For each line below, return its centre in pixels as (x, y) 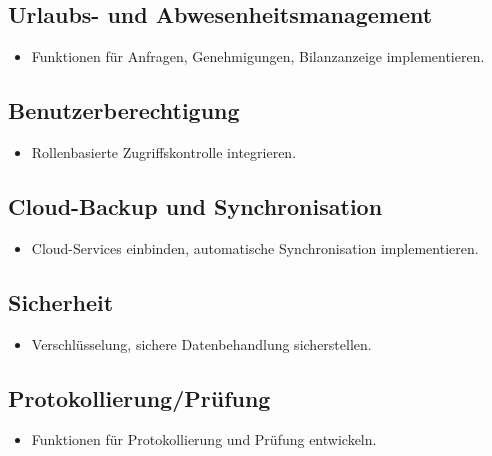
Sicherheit (61, 301)
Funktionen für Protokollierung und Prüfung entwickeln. (204, 439)
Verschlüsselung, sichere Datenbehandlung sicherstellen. (201, 343)
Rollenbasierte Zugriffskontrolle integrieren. (164, 152)
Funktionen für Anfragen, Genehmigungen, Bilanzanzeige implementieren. (258, 56)
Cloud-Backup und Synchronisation (195, 205)
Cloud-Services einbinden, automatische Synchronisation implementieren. (255, 247)
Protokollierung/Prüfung (139, 397)
